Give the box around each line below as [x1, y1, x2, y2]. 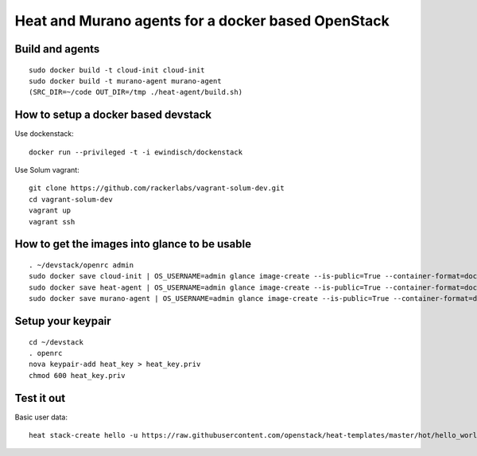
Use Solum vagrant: [14, 166, 79, 175]
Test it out [14, 391, 66, 405]
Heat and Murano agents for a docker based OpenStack [14, 12, 390, 29]
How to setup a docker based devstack [14, 108, 212, 122]
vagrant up [29, 206, 72, 215]
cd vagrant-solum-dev [29, 195, 113, 204]
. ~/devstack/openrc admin [29, 261, 134, 270]
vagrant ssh [29, 217, 76, 226]
